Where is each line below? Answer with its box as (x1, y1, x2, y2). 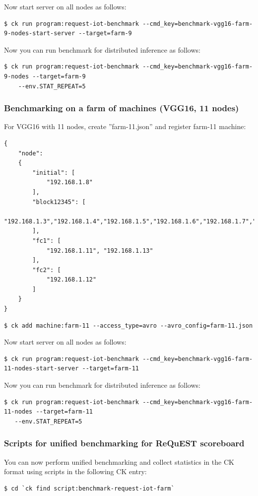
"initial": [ (32, 169, 75, 176)
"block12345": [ (32, 198, 86, 206)
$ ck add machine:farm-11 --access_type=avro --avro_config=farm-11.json (4, 322, 253, 329)
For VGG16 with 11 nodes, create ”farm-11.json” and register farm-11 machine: (4, 121, 246, 132)
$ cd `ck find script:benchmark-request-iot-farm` (4, 485, 175, 492)
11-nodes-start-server (4, 365, 79, 372)
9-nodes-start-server (4, 30, 75, 37)
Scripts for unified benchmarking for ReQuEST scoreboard (4, 437, 245, 449)
